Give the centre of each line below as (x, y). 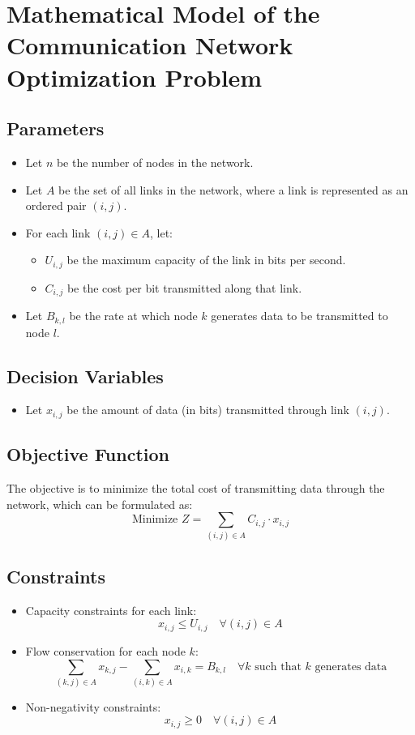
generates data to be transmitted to (299, 316)
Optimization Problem (135, 77)
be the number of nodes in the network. (155, 162)
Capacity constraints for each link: (111, 610)
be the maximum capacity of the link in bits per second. (206, 260)
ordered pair (56, 205)
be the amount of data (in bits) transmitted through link (208, 410)
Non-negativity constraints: (93, 706)
